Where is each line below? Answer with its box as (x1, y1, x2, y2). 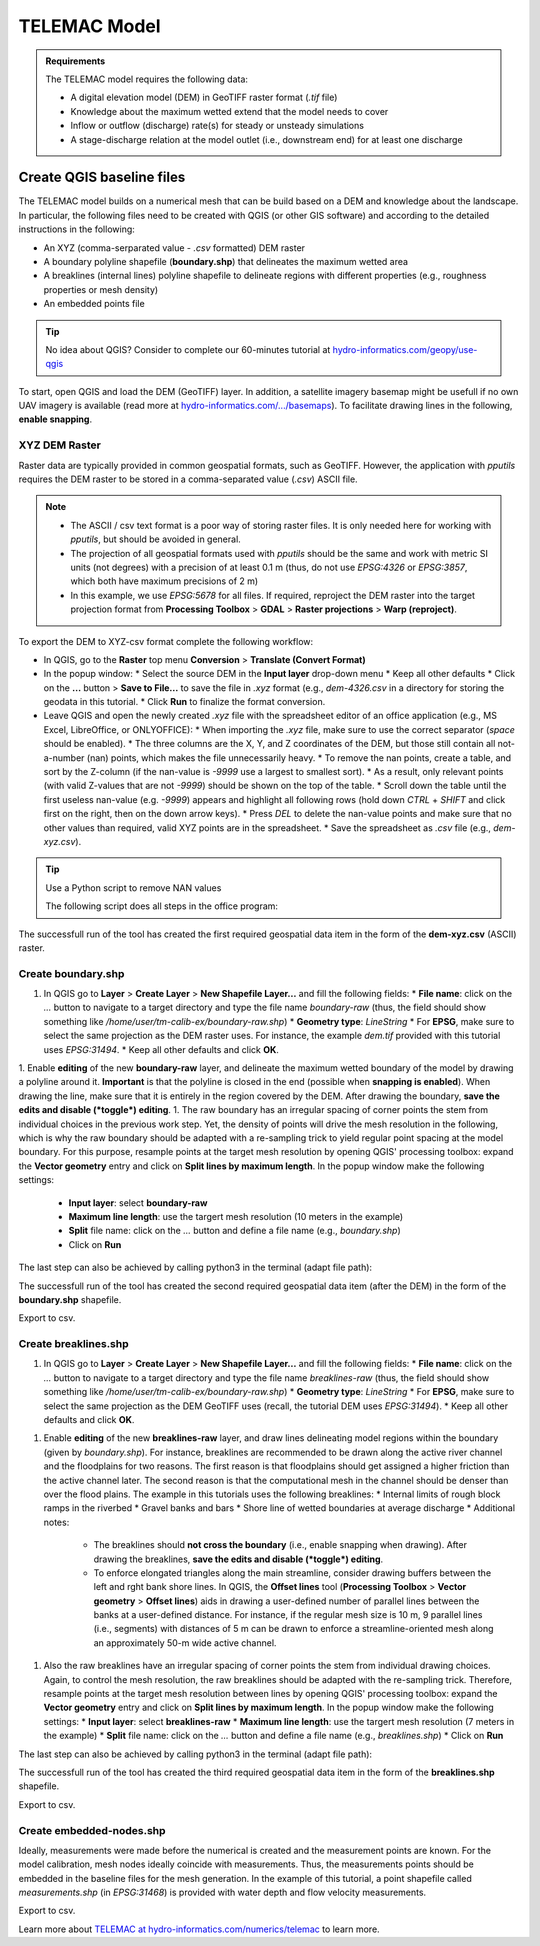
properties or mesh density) (43, 283, 159, 295)
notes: (43, 1516, 70, 1528)
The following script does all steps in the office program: (45, 900, 279, 912)
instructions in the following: (18, 223, 135, 235)
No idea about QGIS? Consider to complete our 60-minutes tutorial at (45, 343, 331, 355)
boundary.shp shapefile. (18, 1293, 122, 1305)
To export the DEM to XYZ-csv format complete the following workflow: (18, 635, 314, 647)
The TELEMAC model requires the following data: (45, 73, 249, 85)
